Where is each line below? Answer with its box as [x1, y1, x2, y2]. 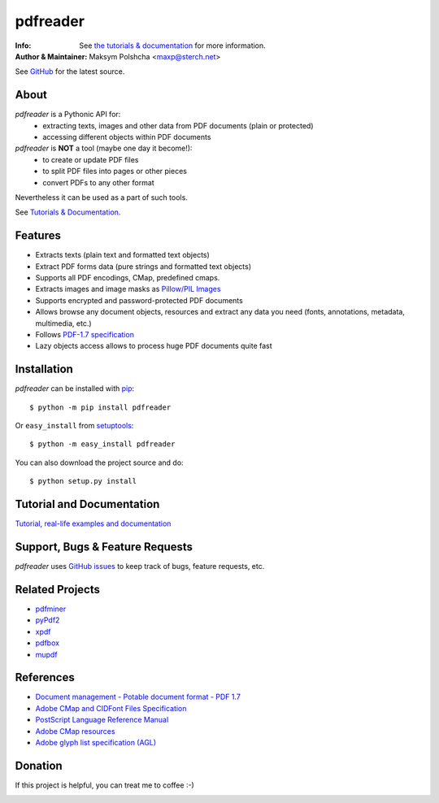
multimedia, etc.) [35, 318, 93, 328]
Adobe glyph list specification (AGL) [35, 738, 157, 747]
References [15, 671, 75, 684]
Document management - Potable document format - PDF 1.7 [35, 692, 241, 702]
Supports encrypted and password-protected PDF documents [35, 295, 243, 305]
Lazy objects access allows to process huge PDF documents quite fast [35, 341, 272, 351]
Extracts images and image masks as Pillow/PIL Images [35, 284, 221, 294]
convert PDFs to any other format [42, 177, 154, 187]
